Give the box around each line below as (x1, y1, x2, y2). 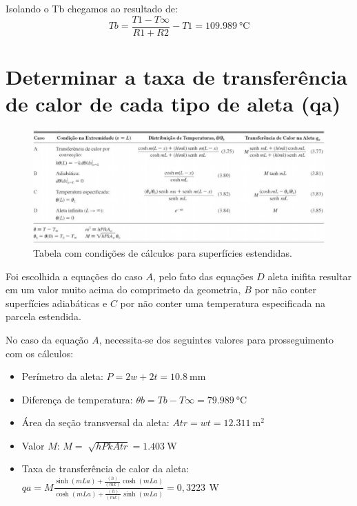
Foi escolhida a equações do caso (6, 268, 143, 283)
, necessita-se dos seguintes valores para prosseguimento (99, 332, 334, 346)
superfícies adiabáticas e (6, 295, 108, 310)
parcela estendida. (6, 309, 81, 324)
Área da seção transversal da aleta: (21, 415, 170, 430)
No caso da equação (6, 332, 89, 346)
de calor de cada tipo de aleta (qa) (6, 89, 341, 118)
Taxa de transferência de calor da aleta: (21, 461, 190, 476)
